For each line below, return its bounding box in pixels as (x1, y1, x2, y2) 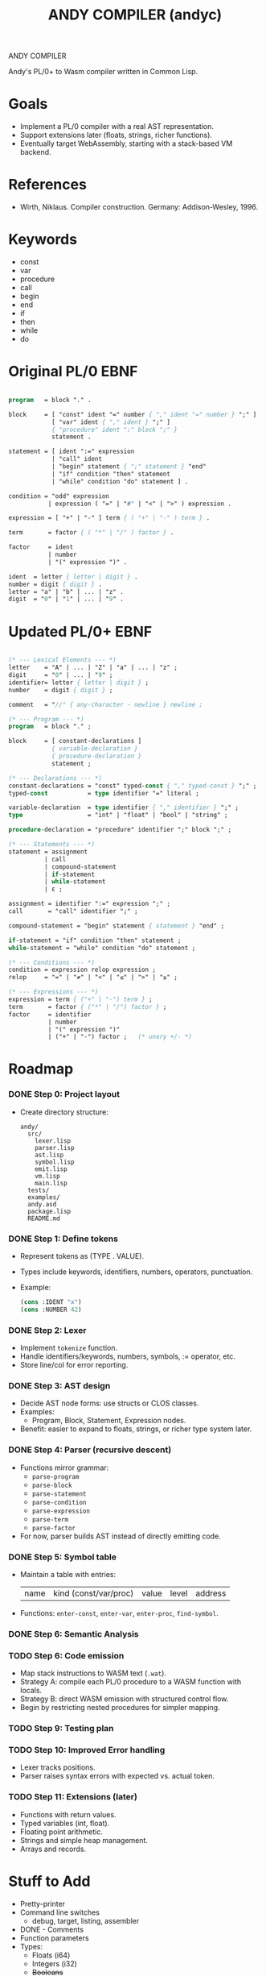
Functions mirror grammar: (19, 1463, 109, 1472)
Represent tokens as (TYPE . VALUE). (19, 1252, 145, 1261)
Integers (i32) (31, 1958, 78, 1968)
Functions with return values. (19, 1809, 117, 1819)
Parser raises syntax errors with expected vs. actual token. (19, 1771, 215, 1781)
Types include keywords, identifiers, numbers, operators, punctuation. (19, 1267, 253, 1277)
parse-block (31, 1481, 72, 1489)
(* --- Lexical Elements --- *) (8, 656, 117, 664)
